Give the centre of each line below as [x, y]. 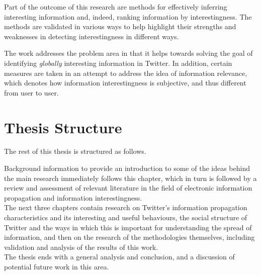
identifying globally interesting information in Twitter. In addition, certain [118, 63]
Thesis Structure [63, 127]
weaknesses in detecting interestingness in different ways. [92, 36]
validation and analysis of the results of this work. [81, 247]
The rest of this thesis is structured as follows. [75, 151]
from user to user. [31, 92]
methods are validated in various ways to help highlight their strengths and [120, 26]
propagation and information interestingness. [73, 197]
